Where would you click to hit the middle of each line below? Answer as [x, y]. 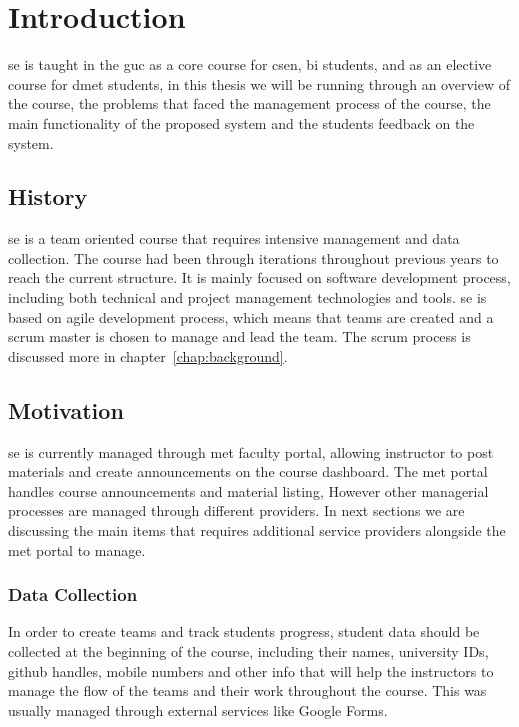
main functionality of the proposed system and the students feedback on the [241, 122]
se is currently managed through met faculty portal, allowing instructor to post [251, 451]
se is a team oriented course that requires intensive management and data [234, 238]
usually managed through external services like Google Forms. [198, 709]
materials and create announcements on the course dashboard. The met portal [248, 471]
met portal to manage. [77, 549]
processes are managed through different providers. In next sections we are [236, 510]
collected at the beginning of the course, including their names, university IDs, [248, 651]
